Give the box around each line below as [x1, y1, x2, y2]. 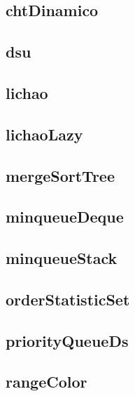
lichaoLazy [6, 123, 83, 145]
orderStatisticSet [6, 288, 130, 310]
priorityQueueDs [6, 329, 129, 351]
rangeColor [6, 371, 87, 392]
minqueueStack [6, 247, 118, 269]
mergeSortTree [6, 164, 115, 186]
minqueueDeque [6, 206, 124, 227]
